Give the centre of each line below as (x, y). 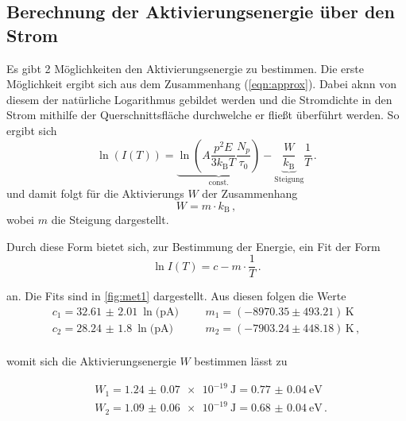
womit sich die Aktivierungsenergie (91, 360)
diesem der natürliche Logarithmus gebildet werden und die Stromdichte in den (199, 99)
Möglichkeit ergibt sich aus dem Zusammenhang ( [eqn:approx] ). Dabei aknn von (201, 84)
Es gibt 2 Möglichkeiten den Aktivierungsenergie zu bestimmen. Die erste (185, 68)
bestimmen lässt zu (241, 360)
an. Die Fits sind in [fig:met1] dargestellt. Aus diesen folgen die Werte (176, 296)
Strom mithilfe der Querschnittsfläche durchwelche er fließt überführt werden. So (203, 115)
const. (218, 183)
